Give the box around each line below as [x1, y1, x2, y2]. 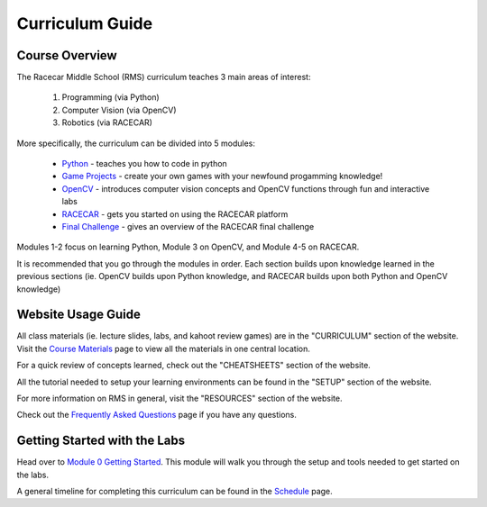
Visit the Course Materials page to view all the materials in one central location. [16, 343, 310, 354]
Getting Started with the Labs [16, 433, 186, 448]
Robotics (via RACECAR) [61, 117, 153, 128]
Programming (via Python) [61, 92, 160, 103]
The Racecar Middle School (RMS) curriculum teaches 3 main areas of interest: [16, 72, 311, 83]
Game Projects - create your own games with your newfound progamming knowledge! [61, 171, 383, 182]
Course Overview [16, 48, 117, 63]
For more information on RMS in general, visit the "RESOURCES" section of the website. [16, 393, 343, 403]
